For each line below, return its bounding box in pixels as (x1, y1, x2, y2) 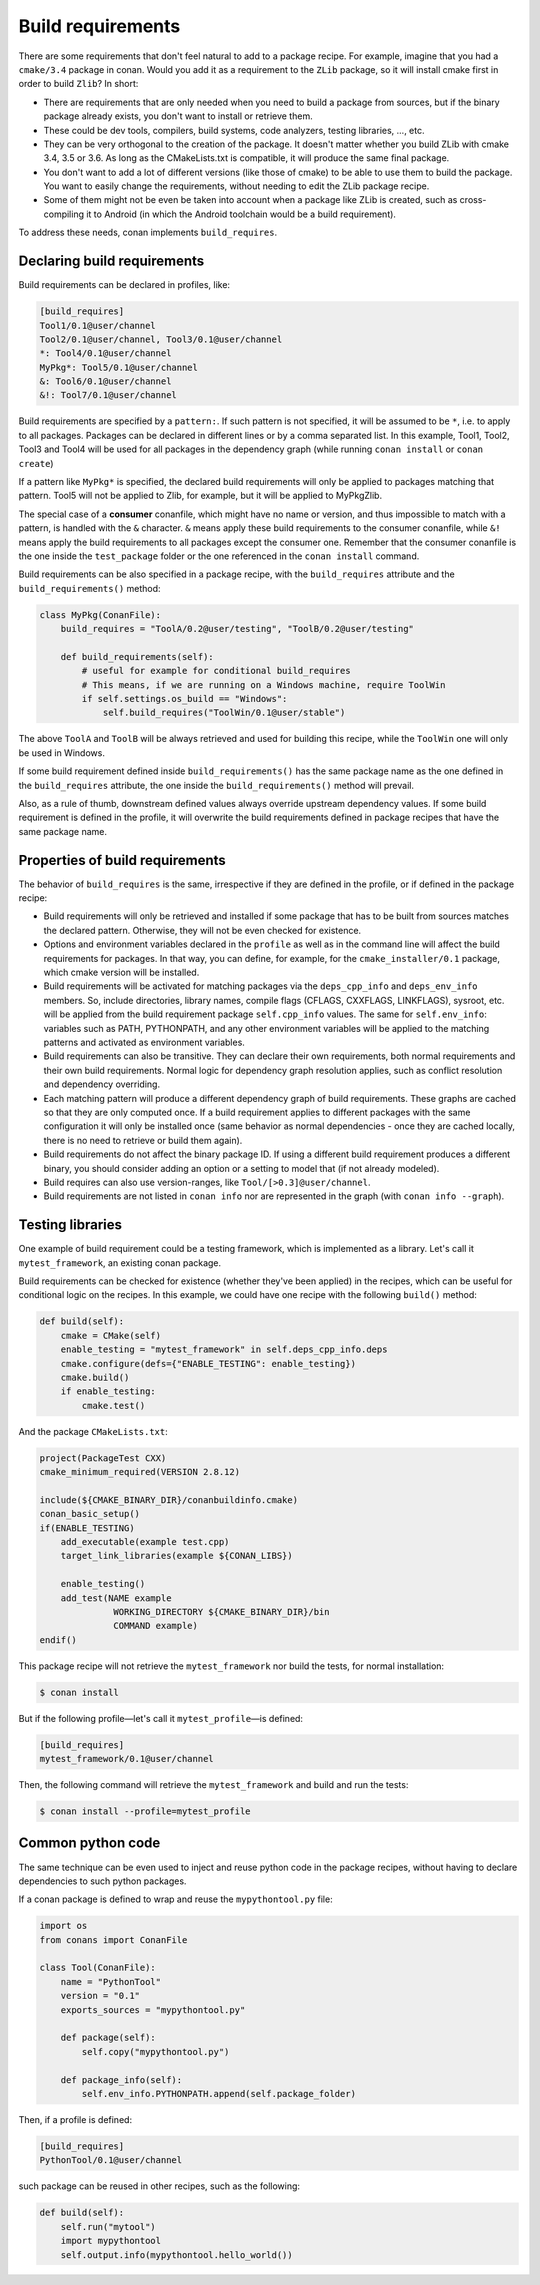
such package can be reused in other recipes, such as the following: (18, 2180, 300, 2192)
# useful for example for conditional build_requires (81, 665, 351, 677)
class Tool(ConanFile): (39, 1962, 157, 1974)
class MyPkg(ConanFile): (39, 609, 162, 620)
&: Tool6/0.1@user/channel (39, 376, 172, 387)
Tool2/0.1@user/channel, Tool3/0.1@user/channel (39, 333, 283, 345)
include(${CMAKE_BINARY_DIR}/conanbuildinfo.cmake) (39, 1494, 299, 1505)
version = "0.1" (60, 1990, 140, 2002)
